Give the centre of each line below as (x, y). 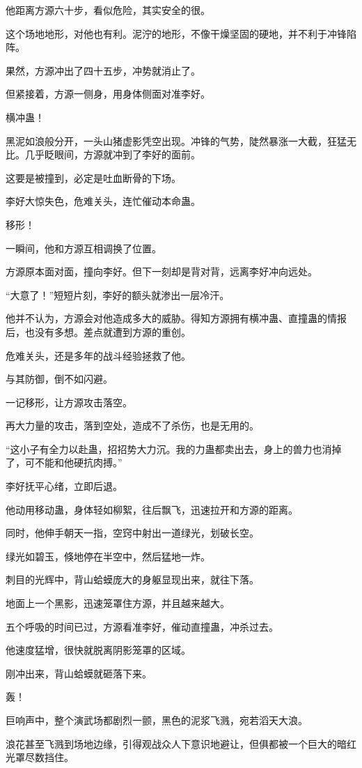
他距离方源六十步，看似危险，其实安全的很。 (108, 10)
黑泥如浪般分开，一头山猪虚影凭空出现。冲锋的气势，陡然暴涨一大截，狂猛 (176, 140)
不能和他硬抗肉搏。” (78, 462)
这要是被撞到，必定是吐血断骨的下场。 (93, 177)
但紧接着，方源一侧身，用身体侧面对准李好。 (108, 94)
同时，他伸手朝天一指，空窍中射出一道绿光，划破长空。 (132, 533)
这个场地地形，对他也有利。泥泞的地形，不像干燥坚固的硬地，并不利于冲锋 (176, 33)
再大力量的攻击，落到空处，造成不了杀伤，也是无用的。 (132, 425)
